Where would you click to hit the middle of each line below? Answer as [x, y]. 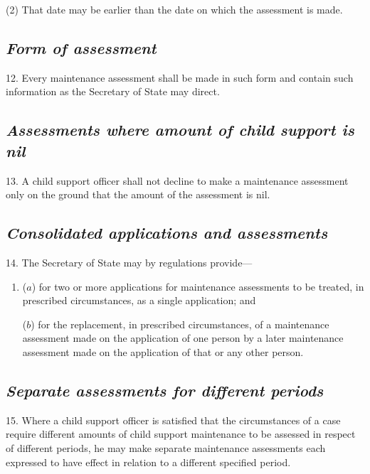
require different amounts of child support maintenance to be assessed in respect [181, 434]
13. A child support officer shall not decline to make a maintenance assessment [177, 180]
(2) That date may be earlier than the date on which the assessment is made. [174, 9]
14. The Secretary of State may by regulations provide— [129, 262]
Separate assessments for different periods [165, 390]
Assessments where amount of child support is [180, 130]
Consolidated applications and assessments [167, 233]
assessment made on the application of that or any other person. [163, 351]
